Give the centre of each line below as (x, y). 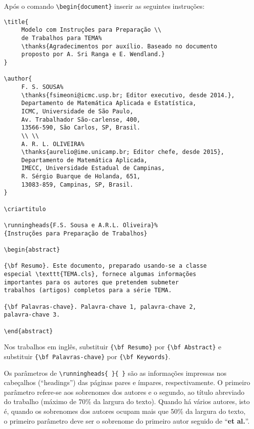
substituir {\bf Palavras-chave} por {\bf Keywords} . (87, 356)
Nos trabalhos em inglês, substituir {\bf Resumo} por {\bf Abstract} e (113, 347)
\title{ (16, 22)
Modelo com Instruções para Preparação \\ (91, 30)
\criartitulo (25, 209)
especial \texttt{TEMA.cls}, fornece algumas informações (100, 274)
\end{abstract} (29, 331)
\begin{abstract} (32, 250)
